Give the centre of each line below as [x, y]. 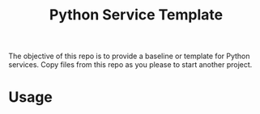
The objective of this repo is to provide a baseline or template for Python [129, 56]
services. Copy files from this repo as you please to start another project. [130, 65]
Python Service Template [136, 15]
